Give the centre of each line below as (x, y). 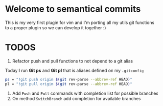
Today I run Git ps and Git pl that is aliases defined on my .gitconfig (74, 70)
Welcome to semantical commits (73, 9)
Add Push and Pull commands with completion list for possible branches (85, 93)
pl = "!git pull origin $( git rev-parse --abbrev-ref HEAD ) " (69, 84)
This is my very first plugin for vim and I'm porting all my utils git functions (80, 22)
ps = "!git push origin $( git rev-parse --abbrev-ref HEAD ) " (69, 79)
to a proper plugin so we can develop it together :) (56, 27)
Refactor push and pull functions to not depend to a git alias (72, 61)
